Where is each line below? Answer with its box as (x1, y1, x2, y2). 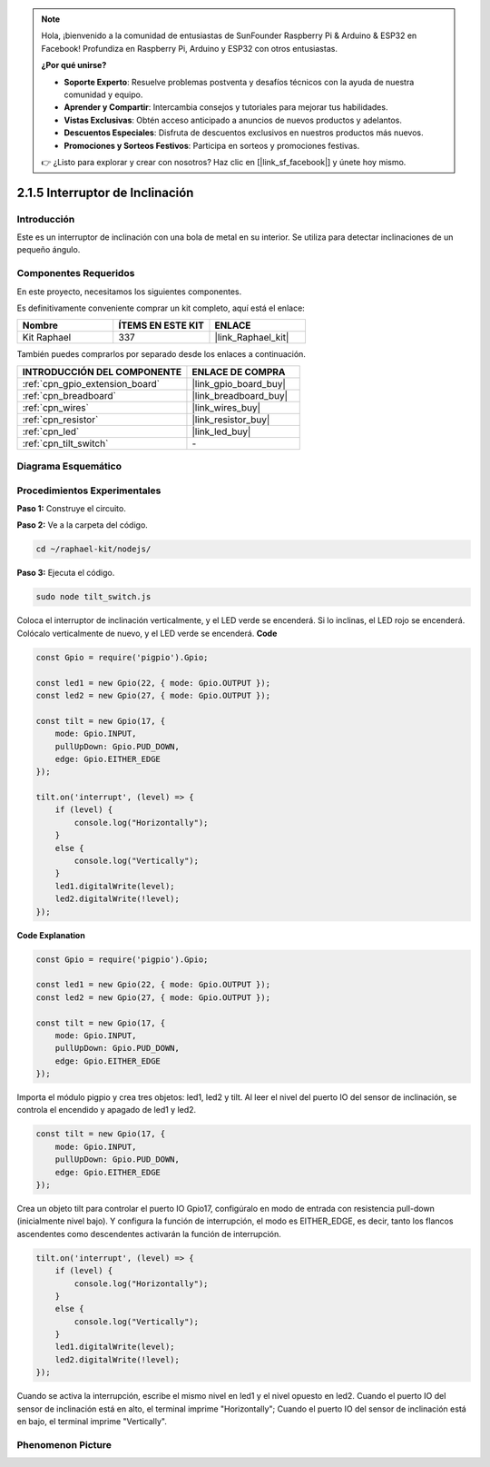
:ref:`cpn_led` (22, 425, 80, 438)
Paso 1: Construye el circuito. (16, 503, 126, 514)
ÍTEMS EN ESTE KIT (118, 319, 204, 332)
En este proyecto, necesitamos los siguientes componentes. (16, 286, 242, 297)
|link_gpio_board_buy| (191, 377, 286, 390)
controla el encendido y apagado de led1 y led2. (16, 1105, 197, 1115)
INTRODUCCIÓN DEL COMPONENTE (22, 365, 182, 378)
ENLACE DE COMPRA (191, 365, 286, 378)
